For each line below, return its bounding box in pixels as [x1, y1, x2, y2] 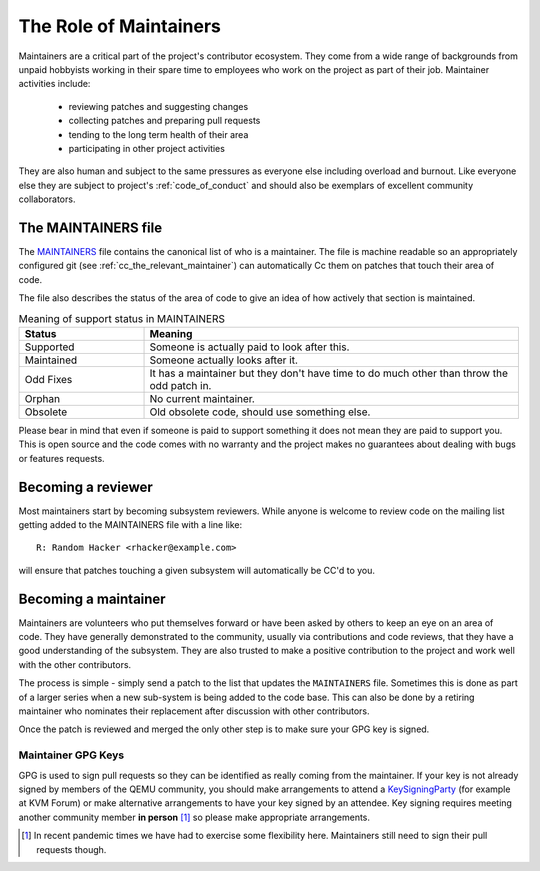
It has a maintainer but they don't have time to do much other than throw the [149, 366, 509, 380]
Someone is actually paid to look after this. [149, 340, 350, 354]
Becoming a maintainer [18, 590, 166, 607]
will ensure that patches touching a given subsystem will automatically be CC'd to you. [18, 564, 375, 576]
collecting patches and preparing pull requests [68, 115, 261, 127]
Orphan [24, 391, 60, 405]
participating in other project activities [68, 142, 225, 154]
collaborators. [18, 193, 76, 205]
